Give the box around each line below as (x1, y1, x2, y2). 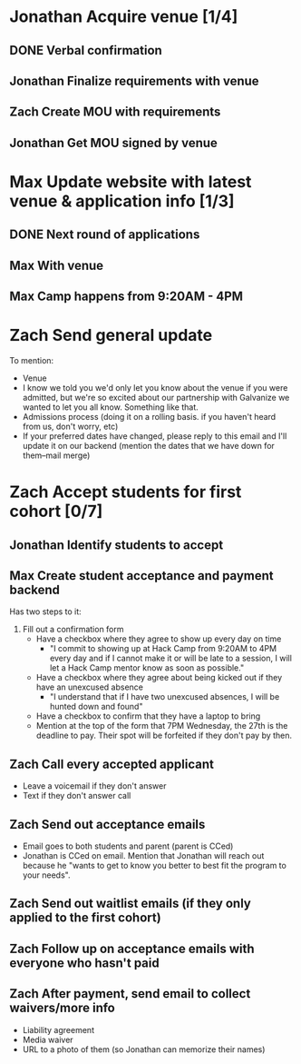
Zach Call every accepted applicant (9, 756, 215, 771)
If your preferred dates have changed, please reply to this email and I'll (22, 431, 287, 442)
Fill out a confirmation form (22, 624, 124, 635)
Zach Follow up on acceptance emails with (9, 940, 256, 956)
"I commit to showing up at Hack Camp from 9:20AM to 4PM (49, 643, 277, 654)
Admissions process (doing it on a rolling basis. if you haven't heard (22, 412, 277, 423)
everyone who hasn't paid (9, 955, 160, 970)
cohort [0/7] (9, 502, 103, 522)
